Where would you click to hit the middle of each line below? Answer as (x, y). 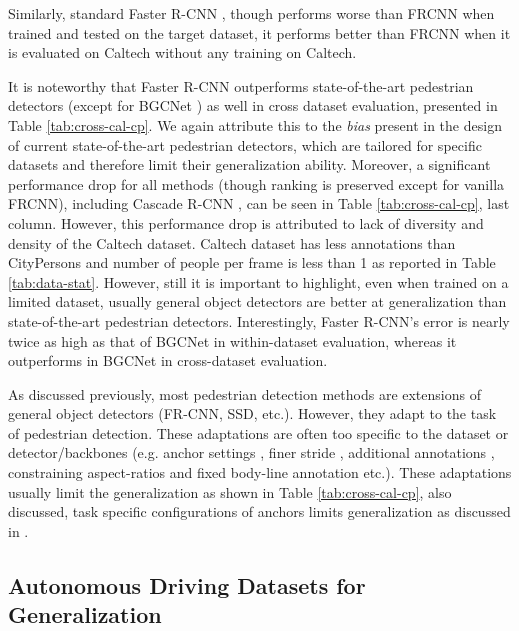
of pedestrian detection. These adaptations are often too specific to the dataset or (258, 432)
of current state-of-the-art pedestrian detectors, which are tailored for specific (245, 144)
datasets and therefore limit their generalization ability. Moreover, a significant (249, 164)
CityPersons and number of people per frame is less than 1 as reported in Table (252, 262)
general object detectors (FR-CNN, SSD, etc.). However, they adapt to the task (252, 413)
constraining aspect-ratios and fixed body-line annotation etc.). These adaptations (260, 472)
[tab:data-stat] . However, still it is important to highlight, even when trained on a (258, 281)
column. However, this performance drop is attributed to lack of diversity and (246, 222)
